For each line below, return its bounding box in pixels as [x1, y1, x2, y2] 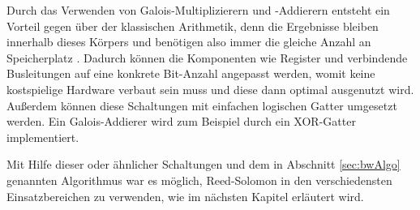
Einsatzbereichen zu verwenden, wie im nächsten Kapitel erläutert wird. [6, 187, 364, 204]
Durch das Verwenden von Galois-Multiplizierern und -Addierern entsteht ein [6, 2, 390, 18]
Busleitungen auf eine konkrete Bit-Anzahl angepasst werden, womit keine [6, 65, 375, 82]
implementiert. [6, 128, 79, 145]
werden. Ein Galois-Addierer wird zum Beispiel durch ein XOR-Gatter [6, 113, 356, 130]
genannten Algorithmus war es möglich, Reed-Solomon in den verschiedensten [6, 171, 392, 188]
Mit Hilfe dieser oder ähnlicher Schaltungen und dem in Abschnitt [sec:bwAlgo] [6, 156, 401, 173]
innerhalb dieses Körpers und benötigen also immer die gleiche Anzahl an [6, 33, 371, 50]
